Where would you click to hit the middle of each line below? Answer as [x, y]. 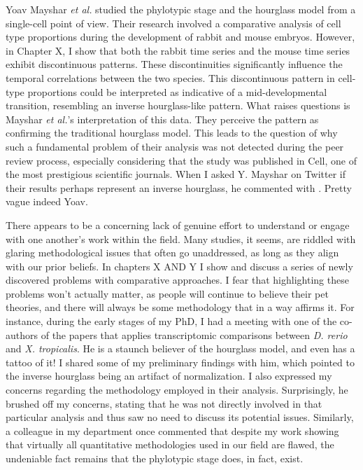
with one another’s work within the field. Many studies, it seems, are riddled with [181, 239]
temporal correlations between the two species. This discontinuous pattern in [170, 77]
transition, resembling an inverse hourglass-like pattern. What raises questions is [178, 105]
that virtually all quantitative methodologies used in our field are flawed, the [170, 444]
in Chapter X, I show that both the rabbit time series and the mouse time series [178, 50]
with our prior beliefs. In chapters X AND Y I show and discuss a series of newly [179, 266]
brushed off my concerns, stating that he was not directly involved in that [164, 403]
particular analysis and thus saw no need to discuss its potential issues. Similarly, [180, 417]
